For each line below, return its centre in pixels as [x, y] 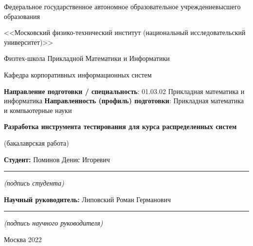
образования [22, 16]
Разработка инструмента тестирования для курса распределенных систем [120, 126]
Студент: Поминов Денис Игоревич [57, 159]
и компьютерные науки [38, 110]
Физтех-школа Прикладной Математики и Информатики [87, 58]
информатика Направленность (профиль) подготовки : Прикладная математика [124, 101]
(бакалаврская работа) [36, 142]
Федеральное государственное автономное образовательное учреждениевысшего [122, 6]
